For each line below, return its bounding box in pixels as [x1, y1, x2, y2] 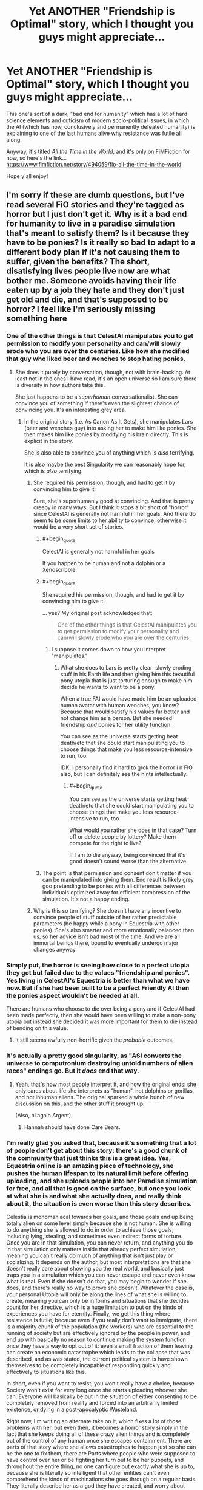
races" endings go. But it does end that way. [6, 1066, 139, 1075]
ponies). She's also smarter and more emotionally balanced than [33, 927, 195, 934]
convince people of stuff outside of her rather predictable [33, 913, 177, 921]
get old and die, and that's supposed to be [6, 295, 168, 305]
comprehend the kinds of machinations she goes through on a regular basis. [6, 1475, 197, 1483]
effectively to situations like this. [6, 1368, 87, 1375]
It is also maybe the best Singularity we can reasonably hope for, [24, 461, 186, 468]
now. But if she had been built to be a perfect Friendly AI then [6, 983, 190, 992]
